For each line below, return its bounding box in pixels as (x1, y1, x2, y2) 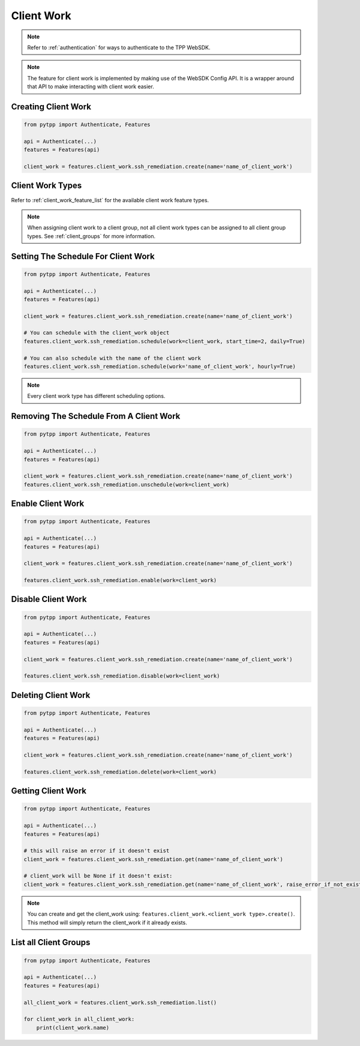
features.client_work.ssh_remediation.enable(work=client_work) (23, 577, 217, 584)
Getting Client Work (11, 786, 87, 796)
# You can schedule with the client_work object (23, 329, 170, 336)
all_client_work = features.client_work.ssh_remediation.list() (23, 999, 217, 1006)
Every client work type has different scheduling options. (27, 392, 166, 400)
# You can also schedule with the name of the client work (23, 355, 201, 361)
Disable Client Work (11, 594, 87, 604)
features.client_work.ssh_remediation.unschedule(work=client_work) (23, 481, 230, 488)
